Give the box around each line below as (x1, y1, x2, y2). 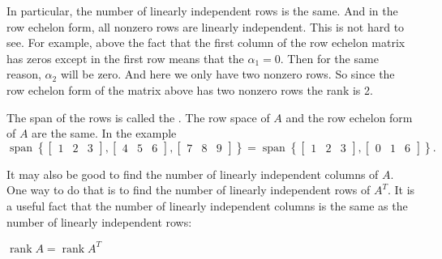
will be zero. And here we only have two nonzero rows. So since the (60, 66, 395, 83)
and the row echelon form (285, 108, 413, 125)
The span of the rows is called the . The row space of (6, 108, 270, 125)
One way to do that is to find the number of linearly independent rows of (6, 181, 371, 198)
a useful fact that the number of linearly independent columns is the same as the (6, 197, 408, 214)
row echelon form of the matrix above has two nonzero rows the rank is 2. (6, 81, 373, 98)
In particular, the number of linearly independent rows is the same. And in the (6, 2, 398, 19)
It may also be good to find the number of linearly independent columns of (6, 165, 379, 182)
